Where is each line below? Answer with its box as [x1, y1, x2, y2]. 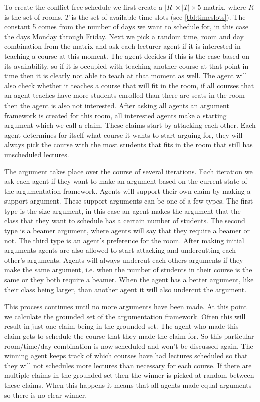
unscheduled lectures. [4, 149, 69, 159]
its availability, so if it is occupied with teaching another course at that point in [4, 60, 249, 71]
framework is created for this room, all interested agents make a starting [4, 110, 227, 120]
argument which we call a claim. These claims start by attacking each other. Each [4, 120, 256, 130]
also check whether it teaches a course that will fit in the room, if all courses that [4, 80, 254, 90]
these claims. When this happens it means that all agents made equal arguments [4, 379, 252, 390]
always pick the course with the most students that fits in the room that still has [4, 139, 253, 150]
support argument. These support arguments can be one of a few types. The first [4, 195, 253, 206]
